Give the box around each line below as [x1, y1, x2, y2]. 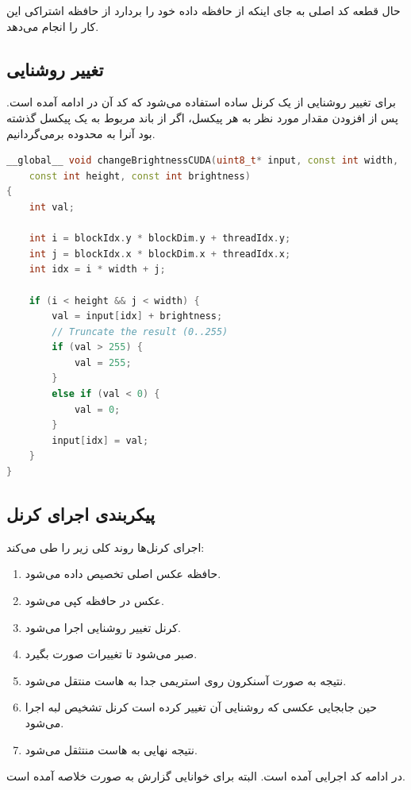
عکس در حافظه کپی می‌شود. [25, 592, 164, 609]
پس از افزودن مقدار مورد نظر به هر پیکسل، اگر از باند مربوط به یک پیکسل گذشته [6, 109, 398, 125]
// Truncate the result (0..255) [52, 326, 229, 337]
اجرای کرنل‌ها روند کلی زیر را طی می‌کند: [6, 538, 205, 555]
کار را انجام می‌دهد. [6, 17, 99, 34]
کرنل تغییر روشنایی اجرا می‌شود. [25, 619, 181, 635]
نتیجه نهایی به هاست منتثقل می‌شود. [25, 741, 198, 757]
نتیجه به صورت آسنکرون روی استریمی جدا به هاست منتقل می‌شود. [25, 672, 347, 688]
